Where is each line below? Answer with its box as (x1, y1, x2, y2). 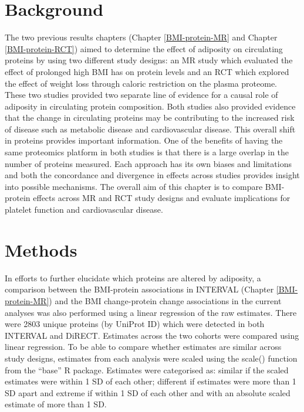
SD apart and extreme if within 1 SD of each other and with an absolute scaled (5, 386, 291, 399)
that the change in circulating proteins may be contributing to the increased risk (5, 111, 295, 124)
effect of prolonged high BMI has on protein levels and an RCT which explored (5, 65, 289, 77)
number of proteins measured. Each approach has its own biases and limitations (5, 157, 292, 169)
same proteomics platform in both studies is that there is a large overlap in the (5, 146, 289, 158)
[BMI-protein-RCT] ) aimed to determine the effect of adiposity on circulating (5, 42, 283, 55)
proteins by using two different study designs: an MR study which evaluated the (5, 54, 293, 66)
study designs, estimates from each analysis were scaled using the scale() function (5, 352, 298, 364)
